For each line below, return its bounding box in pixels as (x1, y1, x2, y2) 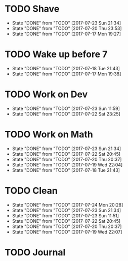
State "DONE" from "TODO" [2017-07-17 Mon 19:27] (12, 31, 121, 37)
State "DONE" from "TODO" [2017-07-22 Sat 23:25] (12, 110, 121, 117)
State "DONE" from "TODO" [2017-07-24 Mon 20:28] (12, 201, 123, 208)
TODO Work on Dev (5, 89, 88, 100)
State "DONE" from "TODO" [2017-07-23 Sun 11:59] (12, 105, 120, 111)
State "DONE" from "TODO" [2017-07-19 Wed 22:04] (12, 161, 123, 168)
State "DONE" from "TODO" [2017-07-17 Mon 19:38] (12, 71, 121, 77)
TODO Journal (5, 246, 66, 258)
